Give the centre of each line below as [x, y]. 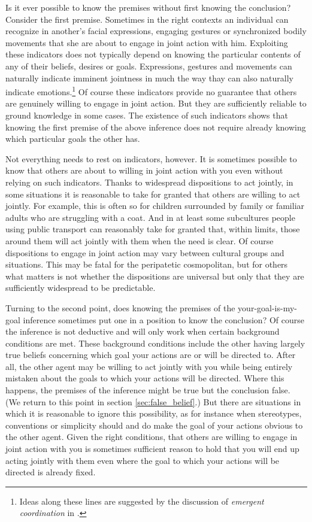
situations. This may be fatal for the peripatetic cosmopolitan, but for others [147, 264]
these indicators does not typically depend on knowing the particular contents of [153, 54]
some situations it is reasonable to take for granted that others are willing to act [153, 194]
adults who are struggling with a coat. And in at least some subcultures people [150, 217]
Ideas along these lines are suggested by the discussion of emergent [142, 501]
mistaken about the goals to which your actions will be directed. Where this [145, 378]
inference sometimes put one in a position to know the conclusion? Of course [163, 319]
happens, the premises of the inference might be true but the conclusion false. [148, 390]
